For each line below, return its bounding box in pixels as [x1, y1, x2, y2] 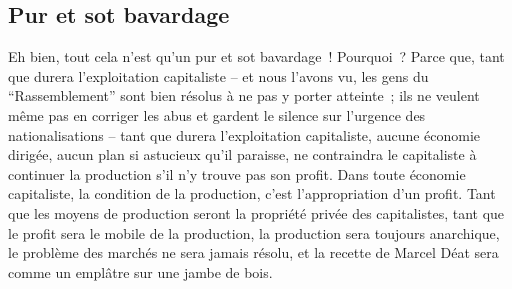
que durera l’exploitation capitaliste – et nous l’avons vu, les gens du [8, 65, 429, 86]
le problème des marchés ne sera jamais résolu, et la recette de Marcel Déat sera [8, 242, 499, 263]
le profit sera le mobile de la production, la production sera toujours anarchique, [8, 222, 500, 243]
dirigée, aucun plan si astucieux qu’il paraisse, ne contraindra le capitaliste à [8, 144, 477, 165]
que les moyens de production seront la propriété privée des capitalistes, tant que [8, 202, 505, 223]
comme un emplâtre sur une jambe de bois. [8, 261, 273, 282]
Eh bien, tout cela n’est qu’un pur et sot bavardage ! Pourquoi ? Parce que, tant [8, 46, 505, 67]
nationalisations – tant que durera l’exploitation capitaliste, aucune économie [8, 124, 481, 145]
